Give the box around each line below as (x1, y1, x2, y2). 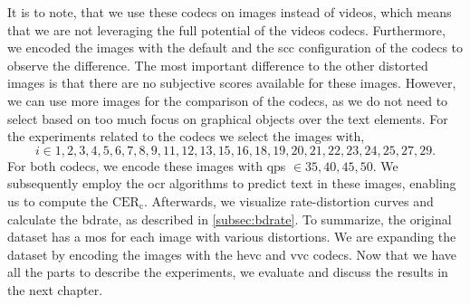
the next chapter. (7, 280, 103, 299)
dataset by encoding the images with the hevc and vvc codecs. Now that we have (7, 244, 457, 263)
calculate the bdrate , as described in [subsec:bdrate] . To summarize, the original (7, 209, 452, 228)
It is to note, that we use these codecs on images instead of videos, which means (7, 3, 452, 21)
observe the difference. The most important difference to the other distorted (7, 55, 428, 74)
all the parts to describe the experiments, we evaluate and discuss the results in (7, 262, 448, 281)
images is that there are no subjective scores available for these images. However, (7, 73, 456, 92)
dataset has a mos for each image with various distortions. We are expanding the (7, 227, 456, 246)
